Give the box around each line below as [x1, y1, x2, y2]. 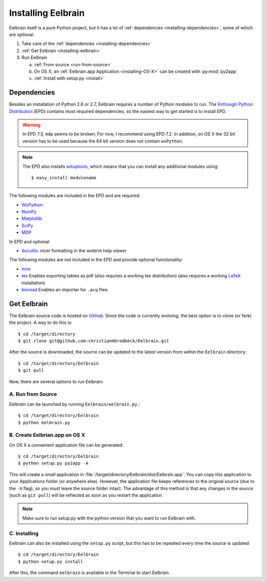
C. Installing [9, 530, 39, 537]
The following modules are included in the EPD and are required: [9, 193, 140, 199]
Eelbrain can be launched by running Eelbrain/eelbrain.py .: [9, 401, 140, 407]
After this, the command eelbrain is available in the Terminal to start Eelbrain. [9, 570, 170, 576]
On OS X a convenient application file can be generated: [9, 442, 124, 448]
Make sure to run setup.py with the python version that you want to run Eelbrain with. [22, 515, 196, 521]
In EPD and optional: [9, 238, 50, 245]
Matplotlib [21, 215, 42, 221]
